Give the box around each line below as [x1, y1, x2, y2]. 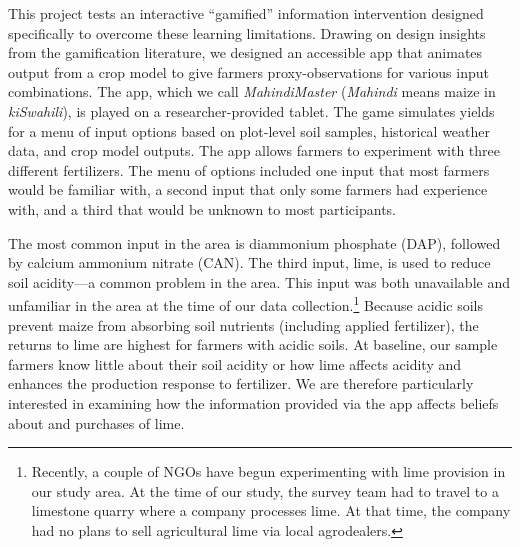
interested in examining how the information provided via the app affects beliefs [8, 392, 499, 413]
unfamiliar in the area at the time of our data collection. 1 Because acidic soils [8, 292, 483, 315]
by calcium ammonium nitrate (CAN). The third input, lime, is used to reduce [8, 252, 491, 273]
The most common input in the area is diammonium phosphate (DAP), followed [8, 232, 501, 253]
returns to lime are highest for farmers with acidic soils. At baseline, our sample [8, 334, 498, 355]
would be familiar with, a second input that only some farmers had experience [8, 179, 488, 200]
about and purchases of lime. [8, 412, 185, 433]
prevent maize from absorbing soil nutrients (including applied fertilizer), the [8, 314, 479, 335]
